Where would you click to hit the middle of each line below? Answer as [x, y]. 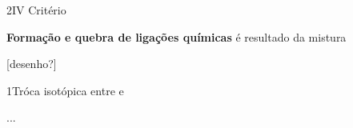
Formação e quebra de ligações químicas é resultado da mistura [176, 36]
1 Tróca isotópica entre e [65, 90]
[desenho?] [32, 64]
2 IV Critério [36, 10]
